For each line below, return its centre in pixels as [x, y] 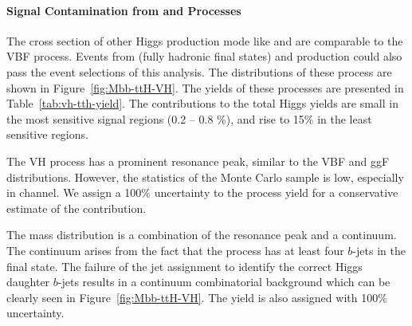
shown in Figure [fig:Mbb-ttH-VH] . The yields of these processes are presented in [205, 87]
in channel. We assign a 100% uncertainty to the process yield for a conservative [202, 192]
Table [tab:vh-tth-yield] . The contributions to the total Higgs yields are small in [202, 103]
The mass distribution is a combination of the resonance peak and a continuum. [202, 235]
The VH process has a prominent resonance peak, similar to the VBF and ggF [198, 161]
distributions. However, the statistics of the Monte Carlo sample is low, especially [205, 177]
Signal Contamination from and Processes [124, 10]
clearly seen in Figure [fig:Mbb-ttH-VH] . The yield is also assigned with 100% [197, 297]
